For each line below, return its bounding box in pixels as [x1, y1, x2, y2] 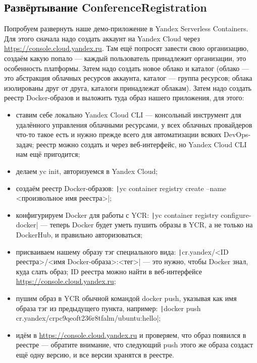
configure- [221, 209, 251, 220]
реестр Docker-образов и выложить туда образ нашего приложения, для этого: [4, 92, 244, 103]
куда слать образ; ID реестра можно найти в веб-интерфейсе [16, 266, 202, 276]
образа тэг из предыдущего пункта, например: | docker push [16, 302, 201, 313]
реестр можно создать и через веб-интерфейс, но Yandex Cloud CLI [36, 139, 247, 149]
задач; [16, 139, 34, 149]
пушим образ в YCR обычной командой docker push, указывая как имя [16, 293, 237, 304]
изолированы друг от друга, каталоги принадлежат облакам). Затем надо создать [4, 82, 251, 93]
